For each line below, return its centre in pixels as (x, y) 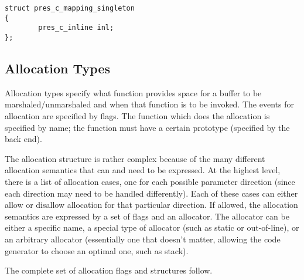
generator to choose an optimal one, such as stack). (97, 250)
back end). (23, 139)
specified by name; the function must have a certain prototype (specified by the (147, 127)
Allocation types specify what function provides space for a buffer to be (133, 92)
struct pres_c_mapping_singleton (70, 8)
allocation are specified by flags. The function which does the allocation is (137, 116)
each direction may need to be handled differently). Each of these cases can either (151, 193)
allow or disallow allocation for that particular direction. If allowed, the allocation (151, 205)
